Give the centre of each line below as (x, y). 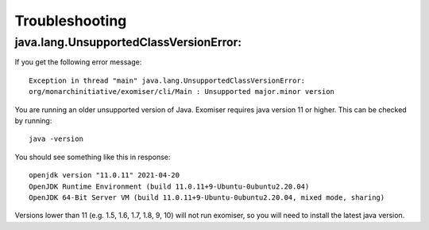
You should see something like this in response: (93, 157)
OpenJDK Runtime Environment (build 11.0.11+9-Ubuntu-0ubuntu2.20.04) (169, 186)
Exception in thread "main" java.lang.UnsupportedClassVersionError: (167, 80)
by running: (33, 120)
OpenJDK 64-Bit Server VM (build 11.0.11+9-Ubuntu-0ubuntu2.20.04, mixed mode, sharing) (207, 197)
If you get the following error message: (78, 62)
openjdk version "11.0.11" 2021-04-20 (104, 175)
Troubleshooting (71, 21)
